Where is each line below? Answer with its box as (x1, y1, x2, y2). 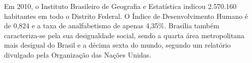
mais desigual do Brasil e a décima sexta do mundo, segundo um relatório (4, 40, 231, 50)
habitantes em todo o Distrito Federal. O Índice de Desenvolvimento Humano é (4, 10, 248, 21)
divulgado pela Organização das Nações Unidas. (4, 49, 152, 60)
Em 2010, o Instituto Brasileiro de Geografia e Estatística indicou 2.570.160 (4, 1, 237, 11)
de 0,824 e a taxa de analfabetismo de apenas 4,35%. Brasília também (4, 20, 219, 31)
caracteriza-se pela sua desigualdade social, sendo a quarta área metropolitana (4, 30, 244, 40)
